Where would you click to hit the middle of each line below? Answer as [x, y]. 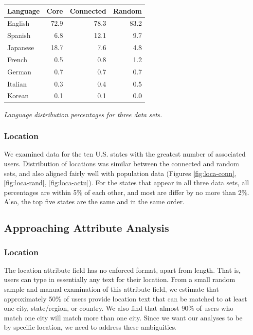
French [18, 59]
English [18, 23]
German [19, 71]
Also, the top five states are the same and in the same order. [94, 202]
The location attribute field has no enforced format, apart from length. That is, [122, 270]
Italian [17, 83]
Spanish [19, 35]
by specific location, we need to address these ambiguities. [90, 327]
